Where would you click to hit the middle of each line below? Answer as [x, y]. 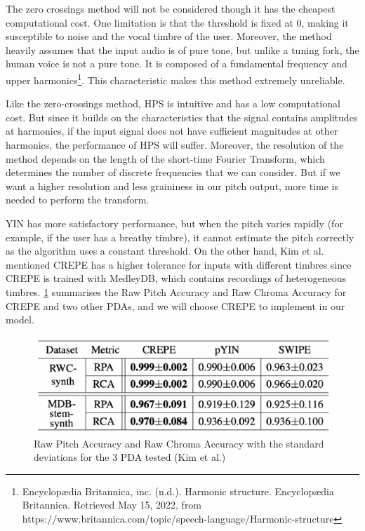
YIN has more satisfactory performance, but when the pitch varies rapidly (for [174, 223]
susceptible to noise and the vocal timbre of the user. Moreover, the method [169, 36]
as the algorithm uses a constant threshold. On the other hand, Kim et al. [165, 251]
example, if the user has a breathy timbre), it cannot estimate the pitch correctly [180, 237]
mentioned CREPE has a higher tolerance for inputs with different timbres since [179, 264]
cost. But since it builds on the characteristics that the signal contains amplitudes [182, 117]
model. [20, 320]
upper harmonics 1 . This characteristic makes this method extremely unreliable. [175, 79]
